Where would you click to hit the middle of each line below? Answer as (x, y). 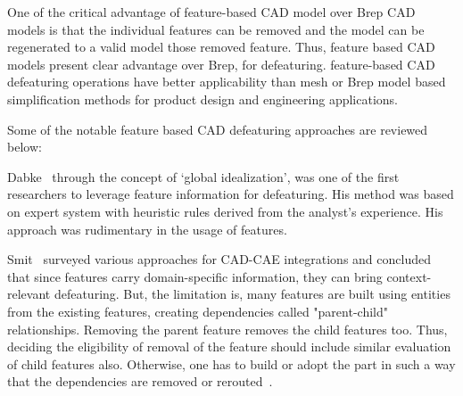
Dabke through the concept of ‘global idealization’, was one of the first (203, 176)
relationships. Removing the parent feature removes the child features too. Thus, (227, 329)
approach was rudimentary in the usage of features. (147, 229)
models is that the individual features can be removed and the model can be (216, 29)
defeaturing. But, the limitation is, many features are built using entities (252, 294)
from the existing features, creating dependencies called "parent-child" (198, 311)
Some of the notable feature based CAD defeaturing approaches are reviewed (218, 129)
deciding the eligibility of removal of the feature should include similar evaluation (229, 346)
